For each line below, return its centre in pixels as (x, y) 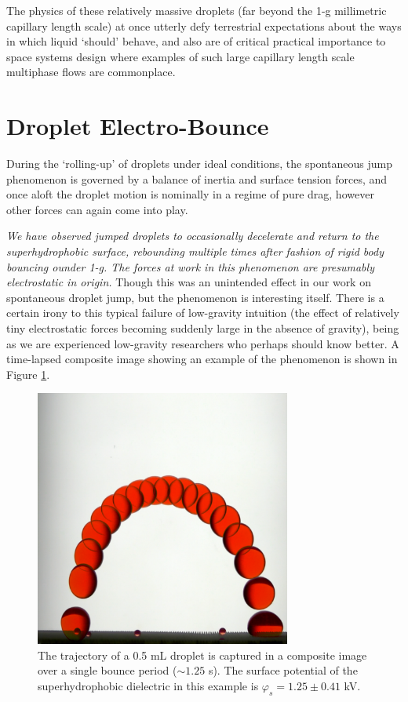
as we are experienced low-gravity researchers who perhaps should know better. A (203, 343)
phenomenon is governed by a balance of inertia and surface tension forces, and (197, 178)
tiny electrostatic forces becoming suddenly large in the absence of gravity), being (203, 328)
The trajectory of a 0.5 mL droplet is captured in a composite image (202, 655)
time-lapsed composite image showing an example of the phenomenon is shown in (202, 359)
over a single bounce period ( (107, 670)
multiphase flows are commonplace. (91, 72)
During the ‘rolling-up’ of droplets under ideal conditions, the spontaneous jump (199, 164)
